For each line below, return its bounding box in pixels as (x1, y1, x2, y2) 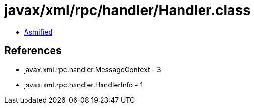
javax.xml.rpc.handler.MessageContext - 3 (24, 65, 161, 74)
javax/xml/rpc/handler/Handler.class (4, 2, 251, 19)
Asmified (24, 27, 53, 36)
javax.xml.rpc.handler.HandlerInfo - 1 (24, 80, 143, 89)
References (4, 44, 62, 57)
